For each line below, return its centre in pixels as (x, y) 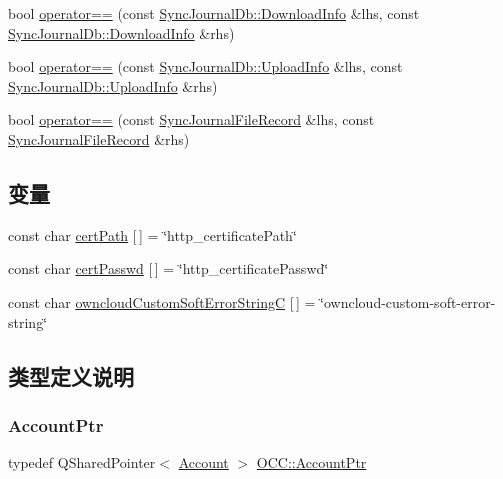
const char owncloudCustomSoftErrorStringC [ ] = (162, 301)
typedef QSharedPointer (82, 462)
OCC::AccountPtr (311, 462)
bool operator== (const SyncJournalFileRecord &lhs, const (191, 119)
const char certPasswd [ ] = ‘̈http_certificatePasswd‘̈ (168, 268)
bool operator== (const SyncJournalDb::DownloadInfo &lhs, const (214, 13)
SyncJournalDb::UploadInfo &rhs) (113, 85)
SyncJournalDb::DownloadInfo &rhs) (121, 32)
